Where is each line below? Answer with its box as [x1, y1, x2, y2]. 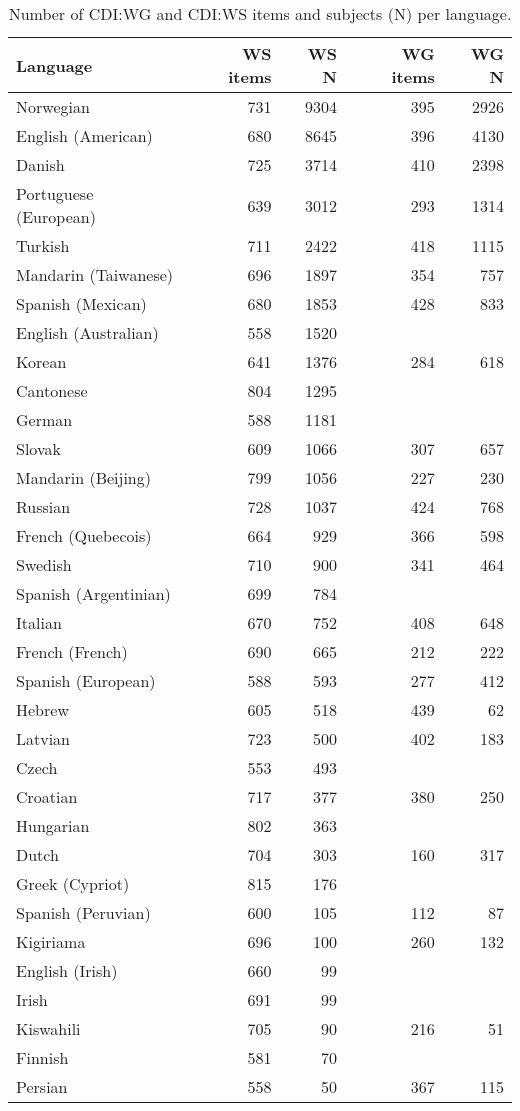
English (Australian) [16, 321, 159, 344]
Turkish [16, 234, 70, 257]
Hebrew [16, 698, 69, 721]
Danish [16, 153, 65, 176]
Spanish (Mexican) [16, 292, 147, 315]
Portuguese [16, 182, 94, 205]
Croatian [16, 785, 78, 808]
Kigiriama [16, 930, 86, 953]
